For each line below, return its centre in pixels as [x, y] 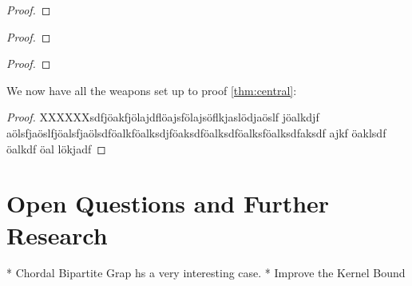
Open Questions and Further [168, 203]
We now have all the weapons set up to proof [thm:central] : [152, 90]
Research [57, 234]
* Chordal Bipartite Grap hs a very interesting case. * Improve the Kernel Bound [206, 273]
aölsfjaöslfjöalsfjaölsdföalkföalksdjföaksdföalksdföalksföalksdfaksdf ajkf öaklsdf [196, 132]
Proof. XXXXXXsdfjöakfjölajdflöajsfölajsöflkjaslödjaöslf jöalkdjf [163, 117]
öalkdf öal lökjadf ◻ [56, 148]
